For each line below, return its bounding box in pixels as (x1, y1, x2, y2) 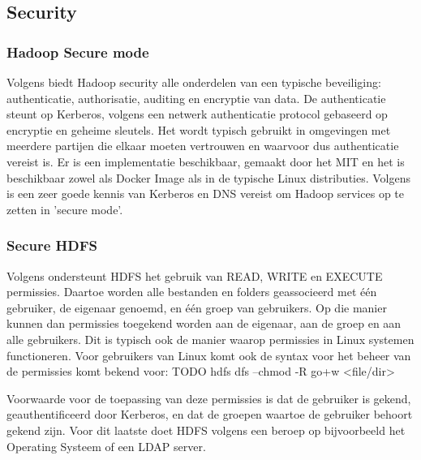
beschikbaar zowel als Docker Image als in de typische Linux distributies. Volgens (6, 169, 411, 186)
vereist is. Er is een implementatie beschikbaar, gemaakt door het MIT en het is (6, 153, 405, 170)
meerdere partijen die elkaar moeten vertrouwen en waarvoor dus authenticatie (6, 137, 399, 154)
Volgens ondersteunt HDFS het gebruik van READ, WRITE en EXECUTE (6, 267, 383, 284)
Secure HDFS (6, 235, 97, 256)
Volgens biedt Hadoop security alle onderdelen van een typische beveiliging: (6, 74, 381, 90)
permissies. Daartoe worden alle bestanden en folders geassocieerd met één (6, 283, 377, 300)
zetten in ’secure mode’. (6, 200, 123, 217)
